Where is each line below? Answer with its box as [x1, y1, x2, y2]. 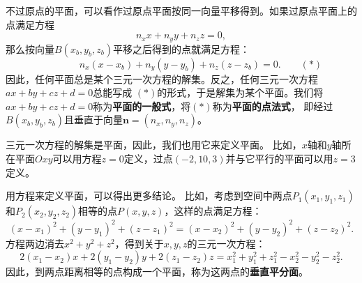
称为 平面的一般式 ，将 [93, 98, 191, 113]
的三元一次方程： [187, 236, 266, 250]
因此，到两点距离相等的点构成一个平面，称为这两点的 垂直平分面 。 [6, 264, 308, 279]
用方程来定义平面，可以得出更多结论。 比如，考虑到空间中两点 [6, 188, 292, 203]
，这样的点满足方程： [164, 204, 262, 218]
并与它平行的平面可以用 [225, 151, 333, 166]
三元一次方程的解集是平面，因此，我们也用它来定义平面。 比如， [6, 137, 302, 152]
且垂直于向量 [63, 112, 123, 127]
